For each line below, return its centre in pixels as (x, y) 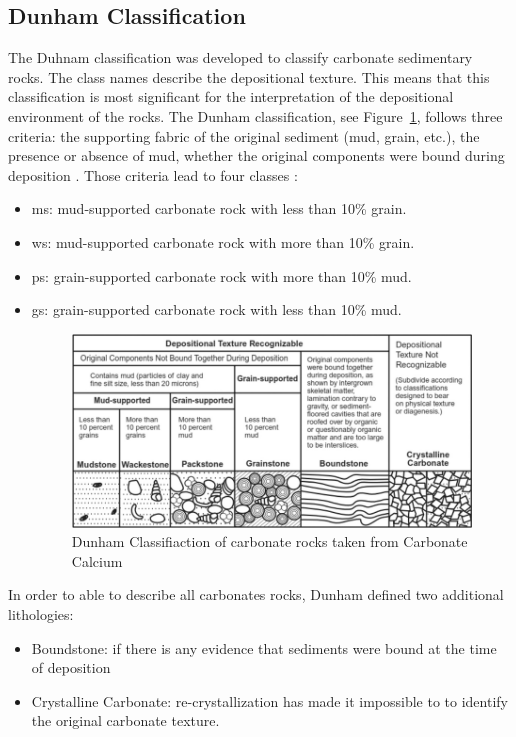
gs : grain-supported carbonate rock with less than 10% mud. (216, 309)
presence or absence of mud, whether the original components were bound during (256, 155)
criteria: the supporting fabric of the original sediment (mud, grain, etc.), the (244, 135)
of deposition (71, 667)
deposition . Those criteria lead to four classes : (153, 174)
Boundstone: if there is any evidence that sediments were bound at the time (264, 647)
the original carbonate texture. (125, 720)
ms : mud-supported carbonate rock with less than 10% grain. (219, 208)
